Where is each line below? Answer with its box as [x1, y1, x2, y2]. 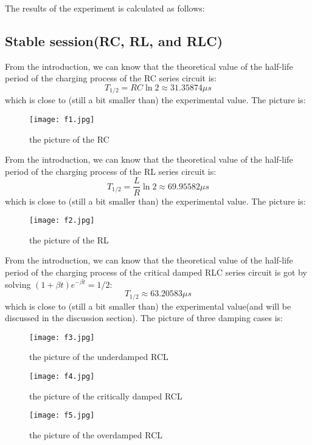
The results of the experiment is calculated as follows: [5, 2, 205, 14]
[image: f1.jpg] [29, 115, 95, 124]
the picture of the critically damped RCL [29, 389, 182, 402]
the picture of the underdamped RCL [29, 350, 168, 363]
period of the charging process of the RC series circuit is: [5, 72, 217, 84]
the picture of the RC [29, 132, 109, 145]
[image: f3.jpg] [29, 333, 95, 342]
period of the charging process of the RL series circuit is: [5, 165, 217, 177]
